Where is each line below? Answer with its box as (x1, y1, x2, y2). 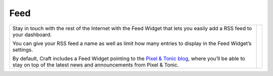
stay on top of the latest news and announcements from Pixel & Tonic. (12, 61, 179, 68)
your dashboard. (12, 31, 52, 38)
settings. (12, 46, 33, 53)
